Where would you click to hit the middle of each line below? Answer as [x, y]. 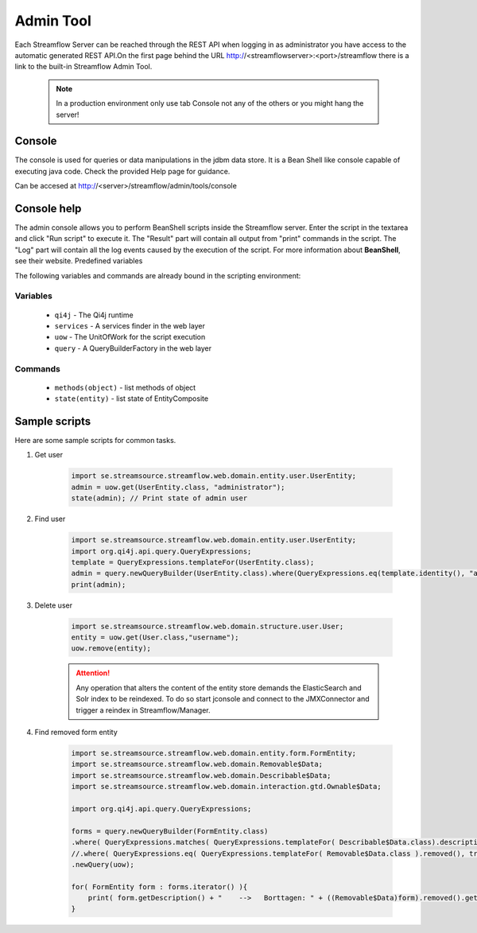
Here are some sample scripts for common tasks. [95, 441]
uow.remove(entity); [111, 649]
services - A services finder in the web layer [130, 326]
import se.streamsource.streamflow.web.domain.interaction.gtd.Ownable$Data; [226, 787]
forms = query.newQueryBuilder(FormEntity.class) [170, 831]
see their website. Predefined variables [79, 261]
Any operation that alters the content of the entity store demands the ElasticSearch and [219, 687]
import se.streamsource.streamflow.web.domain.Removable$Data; [197, 764]
